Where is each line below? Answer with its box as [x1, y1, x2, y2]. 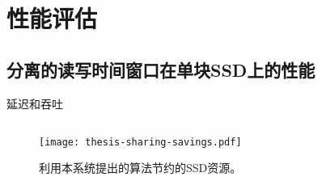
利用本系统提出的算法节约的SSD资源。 [39, 159, 242, 176]
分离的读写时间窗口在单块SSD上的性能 [6, 57, 316, 82]
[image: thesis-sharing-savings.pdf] [39, 136, 242, 148]
